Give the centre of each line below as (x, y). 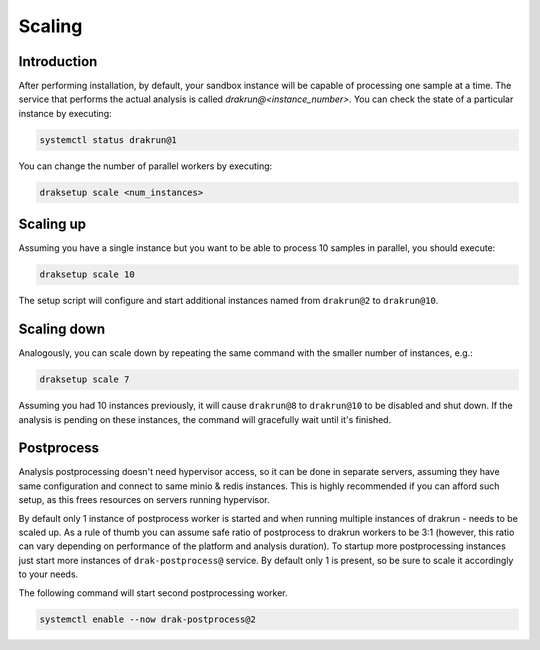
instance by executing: (65, 113)
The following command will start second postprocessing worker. (153, 592)
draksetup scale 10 (87, 274)
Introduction (58, 61)
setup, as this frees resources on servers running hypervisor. (144, 500)
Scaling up (52, 224)
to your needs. (48, 574)
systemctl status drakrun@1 (108, 139)
